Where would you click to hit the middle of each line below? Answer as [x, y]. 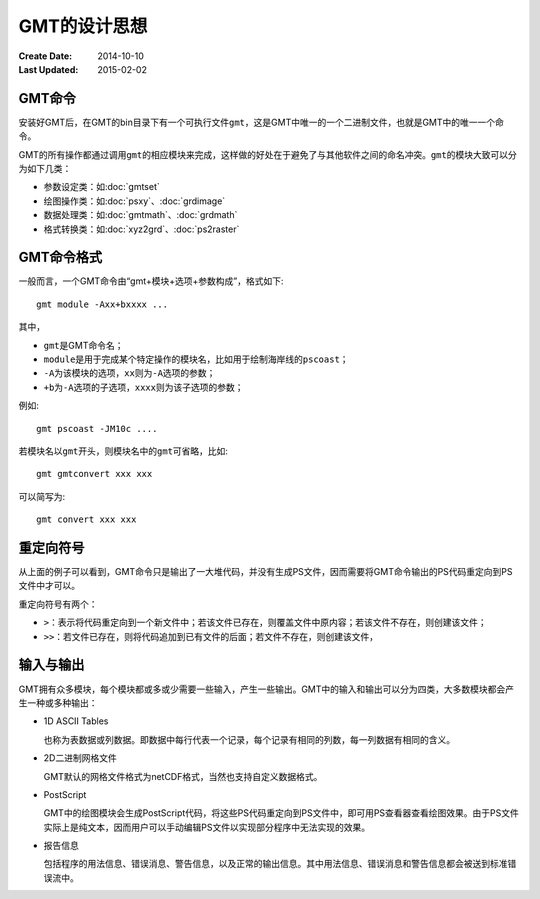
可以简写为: [42, 496]
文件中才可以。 [49, 586]
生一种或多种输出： [58, 702]
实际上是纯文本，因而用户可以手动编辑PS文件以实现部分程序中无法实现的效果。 [206, 827]
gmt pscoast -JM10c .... [97, 428]
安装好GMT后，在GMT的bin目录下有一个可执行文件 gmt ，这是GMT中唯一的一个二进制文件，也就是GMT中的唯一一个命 [261, 122]
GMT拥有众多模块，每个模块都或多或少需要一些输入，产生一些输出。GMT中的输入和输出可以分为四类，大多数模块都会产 [266, 689]
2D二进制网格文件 [80, 758]
